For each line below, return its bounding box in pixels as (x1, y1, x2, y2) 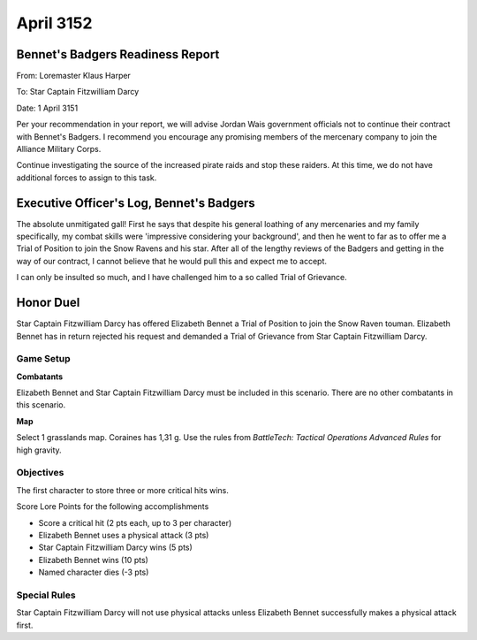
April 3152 (16, 13, 93, 33)
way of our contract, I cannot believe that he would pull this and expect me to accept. (16, 255, 327, 266)
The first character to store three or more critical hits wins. (16, 484, 230, 495)
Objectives (16, 467, 64, 479)
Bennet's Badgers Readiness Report (16, 47, 220, 62)
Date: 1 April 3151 (16, 103, 79, 113)
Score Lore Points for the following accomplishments (16, 501, 209, 512)
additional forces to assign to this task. (16, 172, 157, 183)
